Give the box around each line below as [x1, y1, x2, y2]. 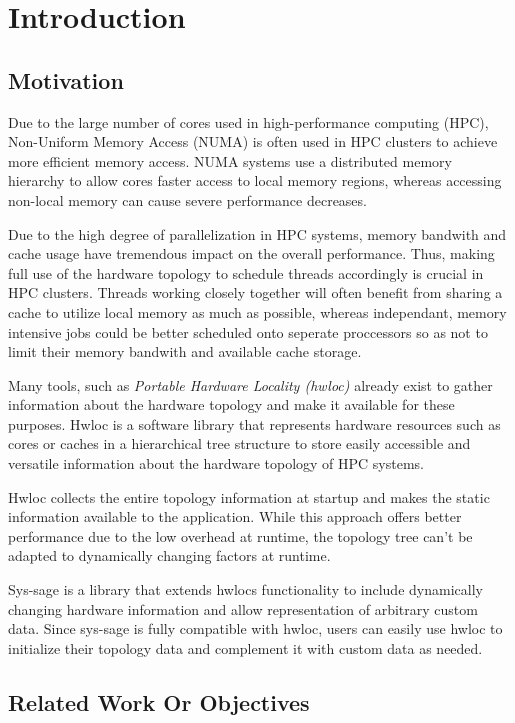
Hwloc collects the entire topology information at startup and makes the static [8, 486, 490, 507]
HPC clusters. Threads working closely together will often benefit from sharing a [8, 282, 503, 303]
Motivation [8, 64, 124, 95]
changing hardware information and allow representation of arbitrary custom [8, 598, 478, 619]
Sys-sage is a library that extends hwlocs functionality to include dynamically [8, 579, 483, 600]
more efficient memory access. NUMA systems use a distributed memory [8, 150, 452, 171]
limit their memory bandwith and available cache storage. [8, 341, 362, 362]
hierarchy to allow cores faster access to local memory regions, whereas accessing [8, 170, 502, 191]
